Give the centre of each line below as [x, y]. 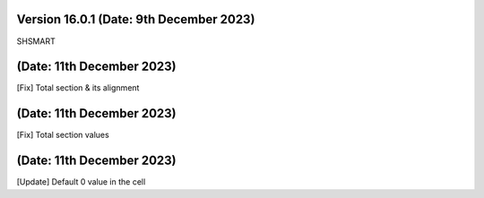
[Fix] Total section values [63, 135]
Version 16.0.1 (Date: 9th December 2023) [136, 19]
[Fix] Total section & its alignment [78, 88]
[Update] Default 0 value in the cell [81, 182]
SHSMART [36, 41]
